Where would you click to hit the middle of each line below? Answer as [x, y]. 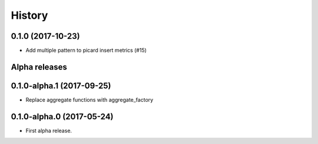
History [29, 15]
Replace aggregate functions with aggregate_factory [90, 99]
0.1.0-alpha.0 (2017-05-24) [62, 117]
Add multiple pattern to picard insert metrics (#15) [86, 51]
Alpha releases [39, 67]
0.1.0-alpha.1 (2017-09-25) [61, 86]
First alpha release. [49, 130]
